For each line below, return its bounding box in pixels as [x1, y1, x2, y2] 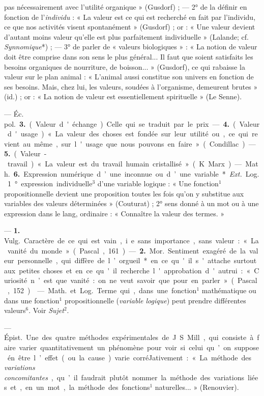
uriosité [4, 275, 27, 286]
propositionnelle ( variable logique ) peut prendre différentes [64, 295, 246, 305]
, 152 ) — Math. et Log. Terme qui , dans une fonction [7, 285, 197, 296]
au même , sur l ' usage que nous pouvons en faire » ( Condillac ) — [23, 138, 256, 149]
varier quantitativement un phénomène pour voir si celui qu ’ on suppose [19, 342, 259, 352]
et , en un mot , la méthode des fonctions [10, 382, 150, 392]
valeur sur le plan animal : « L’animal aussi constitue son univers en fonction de [4, 71, 254, 82]
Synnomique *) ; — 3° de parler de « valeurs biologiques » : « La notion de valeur [4, 41, 257, 52]
